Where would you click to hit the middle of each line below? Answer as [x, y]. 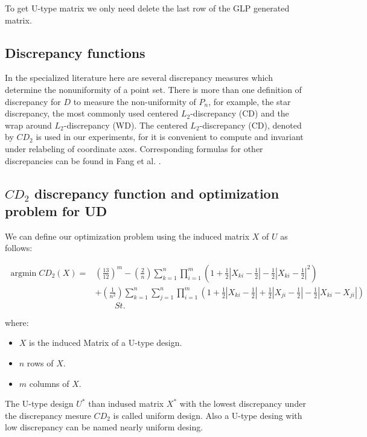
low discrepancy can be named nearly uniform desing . [104, 427]
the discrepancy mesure [48, 415]
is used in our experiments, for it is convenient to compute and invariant [170, 137]
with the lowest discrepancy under [243, 404]
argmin [24, 273]
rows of [40, 362]
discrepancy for [33, 101]
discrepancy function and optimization [157, 193]
